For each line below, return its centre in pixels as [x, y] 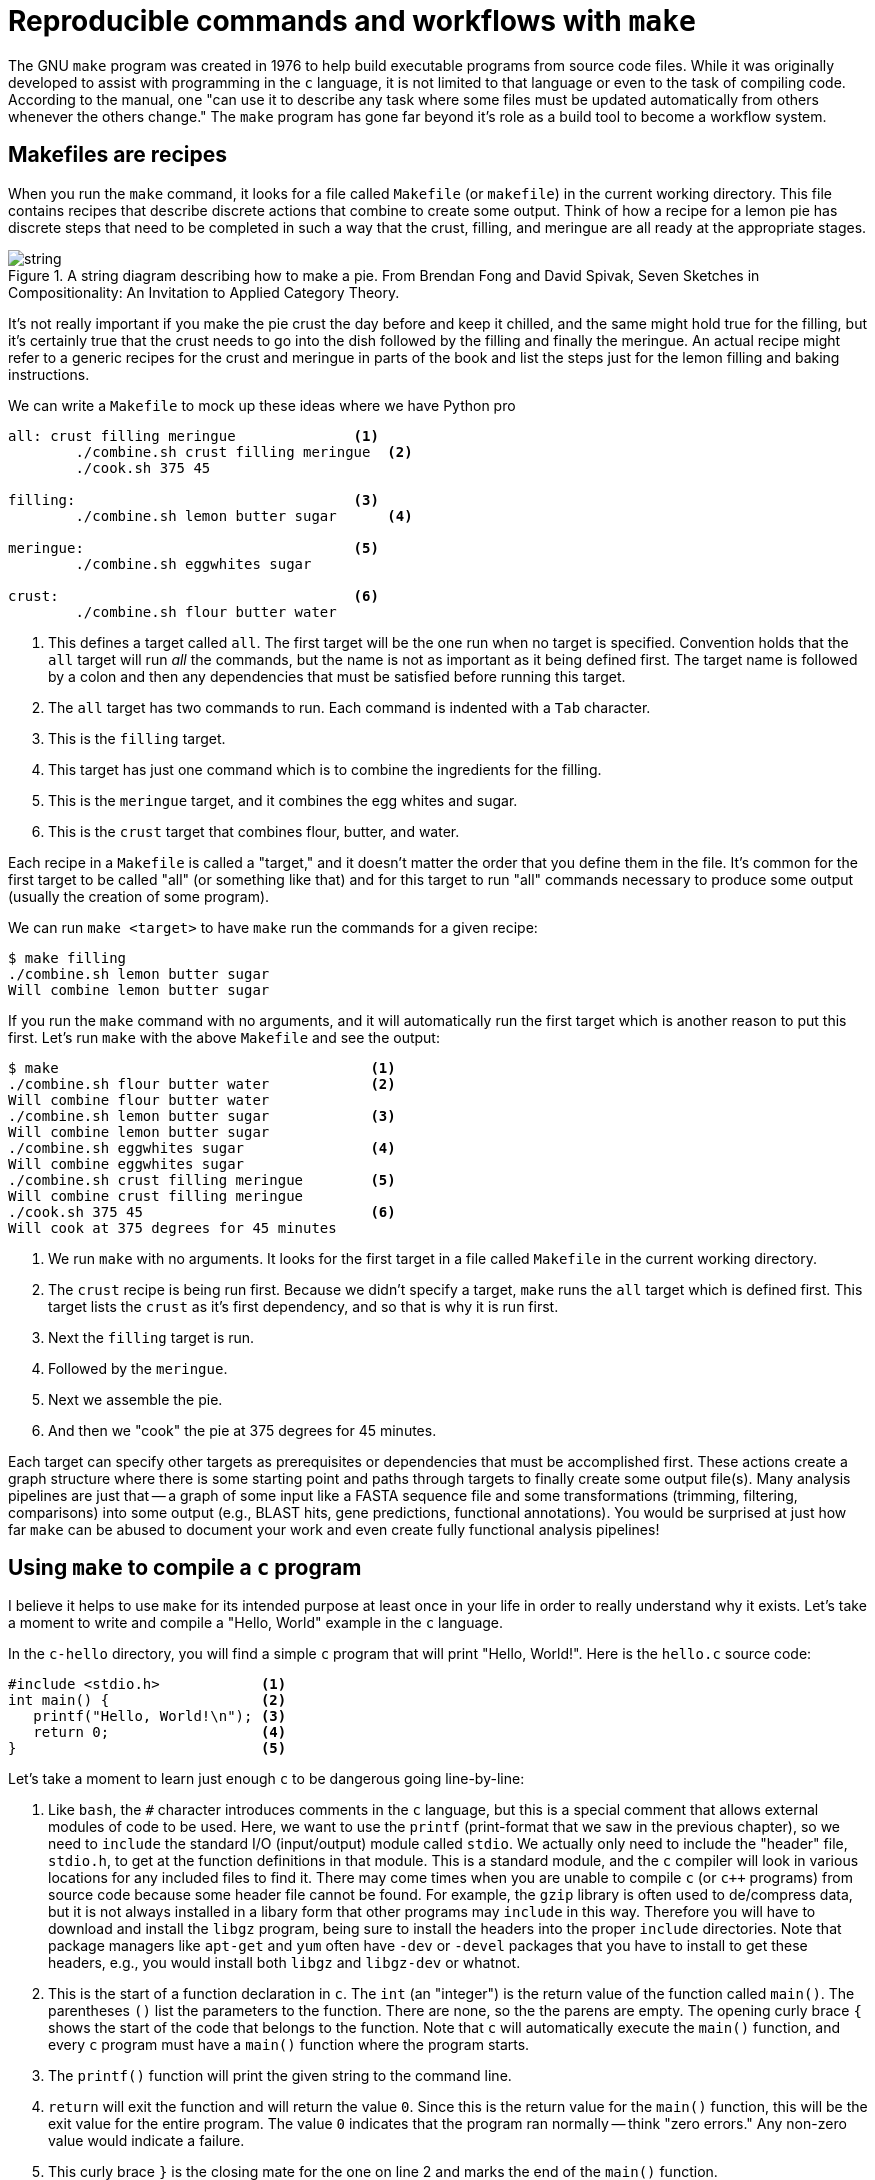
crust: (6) [193, 595]
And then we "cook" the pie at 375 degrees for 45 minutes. [242, 1430]
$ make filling [67, 957]
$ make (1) [202, 1067]
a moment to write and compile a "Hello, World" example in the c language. [256, 1623]
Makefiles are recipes [117, 155]
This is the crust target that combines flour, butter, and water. [254, 831]
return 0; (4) [160, 1732]
